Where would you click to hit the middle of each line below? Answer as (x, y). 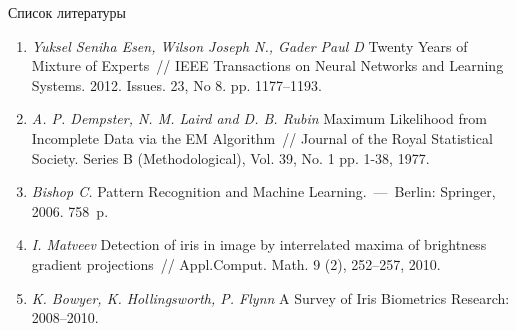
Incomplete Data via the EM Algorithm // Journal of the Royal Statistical (262, 137)
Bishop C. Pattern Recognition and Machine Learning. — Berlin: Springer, (263, 191)
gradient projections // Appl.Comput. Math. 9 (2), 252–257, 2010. (236, 263)
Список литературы (67, 12)
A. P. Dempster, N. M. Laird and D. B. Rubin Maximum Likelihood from (259, 118)
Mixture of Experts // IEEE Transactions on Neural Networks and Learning (267, 65)
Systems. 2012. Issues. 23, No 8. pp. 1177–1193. (176, 84)
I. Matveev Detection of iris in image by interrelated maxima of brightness (259, 244)
